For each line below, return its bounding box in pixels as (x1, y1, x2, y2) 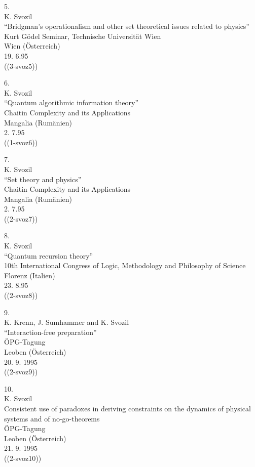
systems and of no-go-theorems (4, 413, 100, 423)
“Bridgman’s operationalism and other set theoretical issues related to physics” (4, 21, 249, 31)
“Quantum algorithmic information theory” (4, 97, 138, 108)
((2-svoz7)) (4, 213, 38, 224)
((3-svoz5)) (4, 60, 38, 71)
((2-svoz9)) (4, 366, 38, 377)
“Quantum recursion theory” (4, 250, 93, 261)
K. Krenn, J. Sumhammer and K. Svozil (4, 317, 129, 327)
